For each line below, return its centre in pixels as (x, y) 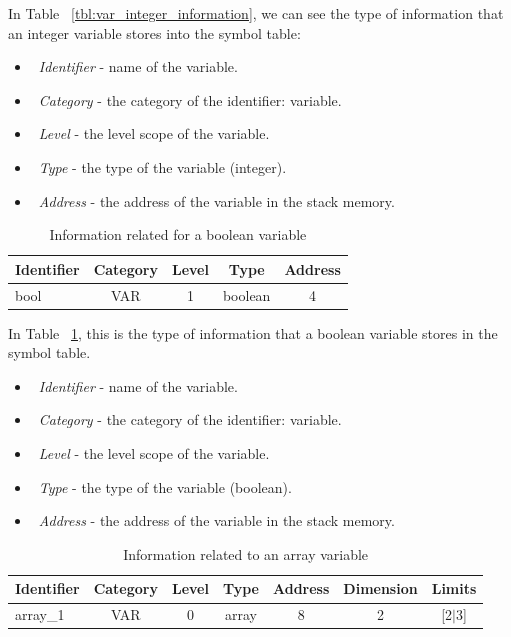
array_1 (40, 614)
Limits (454, 588)
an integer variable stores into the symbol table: (154, 32)
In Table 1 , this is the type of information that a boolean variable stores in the (253, 332)
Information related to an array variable (246, 553)
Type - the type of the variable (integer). (162, 166)
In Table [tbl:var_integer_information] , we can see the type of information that (256, 13)
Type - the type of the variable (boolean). (165, 486)
